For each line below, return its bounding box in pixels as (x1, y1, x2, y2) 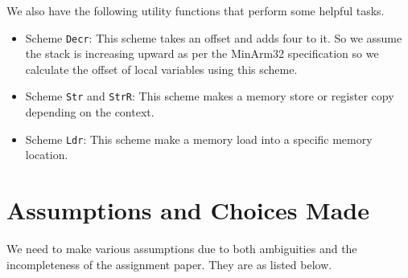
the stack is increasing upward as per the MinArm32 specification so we (25, 45, 379, 62)
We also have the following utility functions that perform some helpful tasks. (6, 2, 385, 18)
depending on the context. (25, 104, 155, 121)
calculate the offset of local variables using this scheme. (25, 60, 298, 77)
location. (25, 146, 68, 163)
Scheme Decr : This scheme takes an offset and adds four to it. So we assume (25, 29, 402, 46)
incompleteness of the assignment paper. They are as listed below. (6, 256, 332, 272)
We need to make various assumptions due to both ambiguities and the (6, 240, 357, 257)
